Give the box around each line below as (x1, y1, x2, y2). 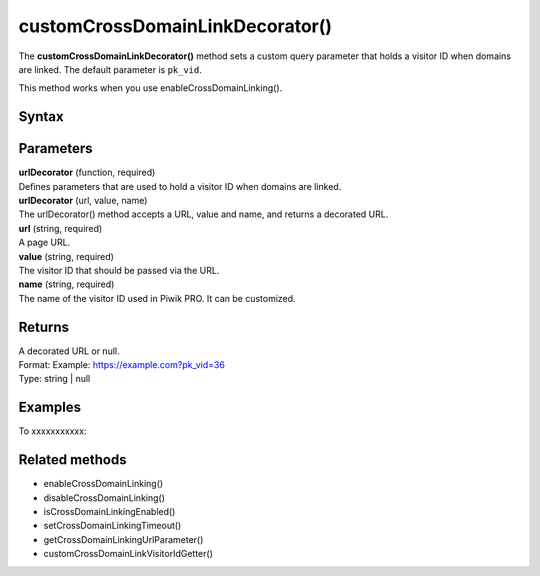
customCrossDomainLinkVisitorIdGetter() (43, 548, 214, 560)
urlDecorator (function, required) (18, 166, 156, 179)
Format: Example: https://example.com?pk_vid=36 (18, 359, 225, 371)
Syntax (18, 108, 64, 125)
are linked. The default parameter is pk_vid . (18, 63, 202, 75)
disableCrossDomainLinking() (43, 491, 165, 504)
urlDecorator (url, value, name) (18, 195, 148, 207)
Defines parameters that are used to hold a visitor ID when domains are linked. (18, 180, 342, 192)
